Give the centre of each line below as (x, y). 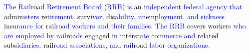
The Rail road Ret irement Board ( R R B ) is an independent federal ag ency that (123, 6)
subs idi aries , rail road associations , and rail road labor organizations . (107, 45)
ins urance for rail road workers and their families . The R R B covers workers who (125, 26)
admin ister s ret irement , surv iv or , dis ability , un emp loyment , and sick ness (114, 16)
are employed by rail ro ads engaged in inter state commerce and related (111, 35)
